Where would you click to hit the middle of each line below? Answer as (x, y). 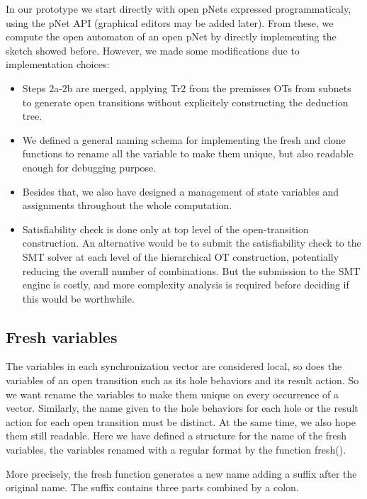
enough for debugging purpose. (89, 167)
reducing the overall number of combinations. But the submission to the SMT (191, 270)
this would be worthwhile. (78, 298)
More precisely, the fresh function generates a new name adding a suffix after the (181, 473)
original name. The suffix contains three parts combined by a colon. (152, 487)
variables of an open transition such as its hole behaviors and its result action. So (182, 380)
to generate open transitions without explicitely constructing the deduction (185, 102)
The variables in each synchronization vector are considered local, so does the (174, 366)
